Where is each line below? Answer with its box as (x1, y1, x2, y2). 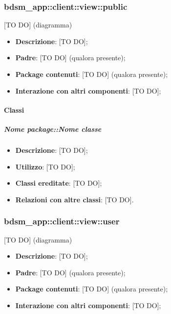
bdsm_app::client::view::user (4, 215, 120, 227)
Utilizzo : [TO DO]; (15, 161, 75, 171)
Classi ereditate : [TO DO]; (15, 178, 102, 188)
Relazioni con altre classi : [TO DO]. (15, 194, 134, 204)
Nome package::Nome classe (4, 123, 102, 134)
